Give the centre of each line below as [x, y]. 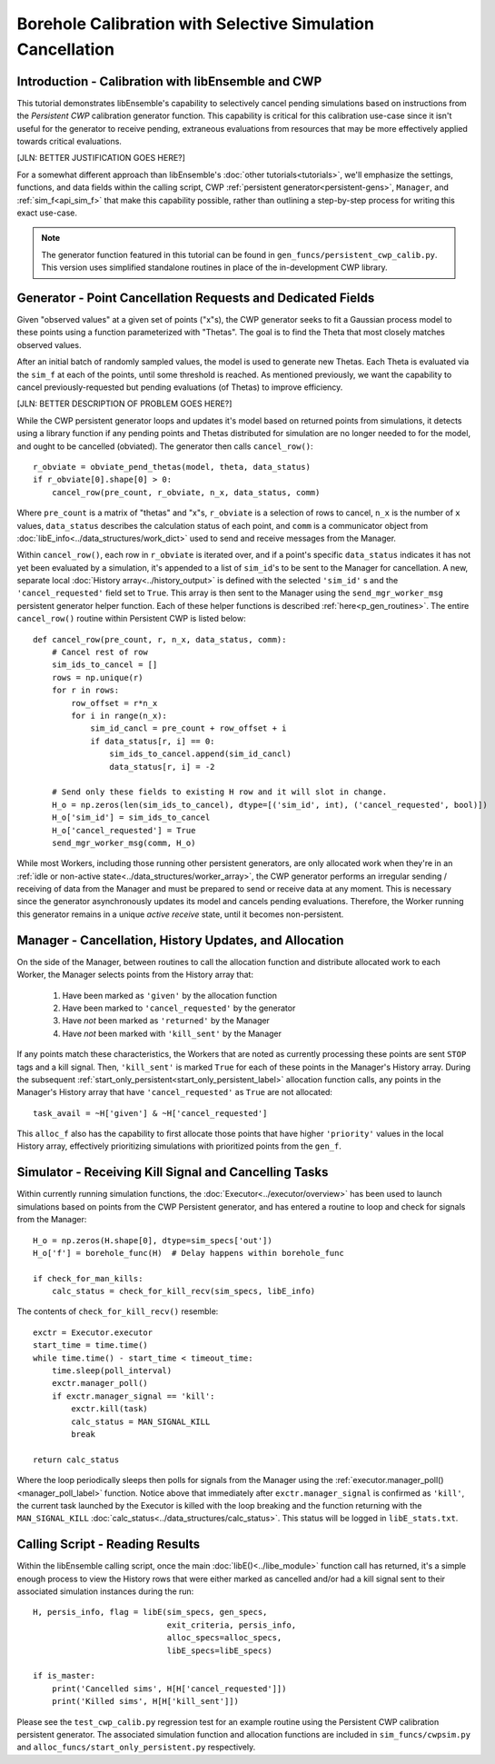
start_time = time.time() [91, 1345]
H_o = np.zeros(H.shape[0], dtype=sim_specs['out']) [153, 1240]
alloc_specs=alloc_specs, [224, 1638]
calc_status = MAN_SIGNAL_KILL [141, 1421]
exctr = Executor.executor [93, 1332]
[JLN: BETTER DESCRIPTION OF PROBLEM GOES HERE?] [124, 404]
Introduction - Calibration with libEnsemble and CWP [169, 81]
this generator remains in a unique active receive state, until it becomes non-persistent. [180, 914]
